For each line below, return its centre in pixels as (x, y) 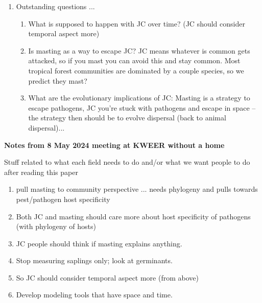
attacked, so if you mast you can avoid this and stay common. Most (134, 60)
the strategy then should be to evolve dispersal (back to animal (127, 118)
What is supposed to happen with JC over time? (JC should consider (137, 23)
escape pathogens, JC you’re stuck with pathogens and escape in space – (142, 107)
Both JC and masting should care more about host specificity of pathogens (133, 216)
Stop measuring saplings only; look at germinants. (94, 260)
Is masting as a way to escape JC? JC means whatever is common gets (139, 50)
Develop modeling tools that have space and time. (94, 295)
